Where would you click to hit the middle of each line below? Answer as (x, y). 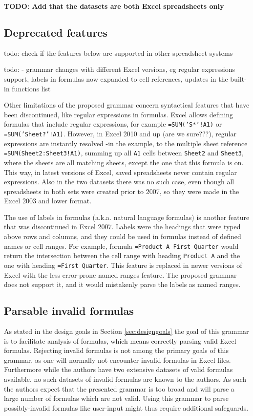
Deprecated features (56, 32)
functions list (31, 88)
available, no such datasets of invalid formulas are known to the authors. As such (125, 379)
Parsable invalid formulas (69, 311)
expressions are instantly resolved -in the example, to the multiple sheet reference (126, 143)
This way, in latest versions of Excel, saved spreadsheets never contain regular (120, 172)
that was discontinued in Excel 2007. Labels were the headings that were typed (122, 227)
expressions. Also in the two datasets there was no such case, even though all (119, 182)
